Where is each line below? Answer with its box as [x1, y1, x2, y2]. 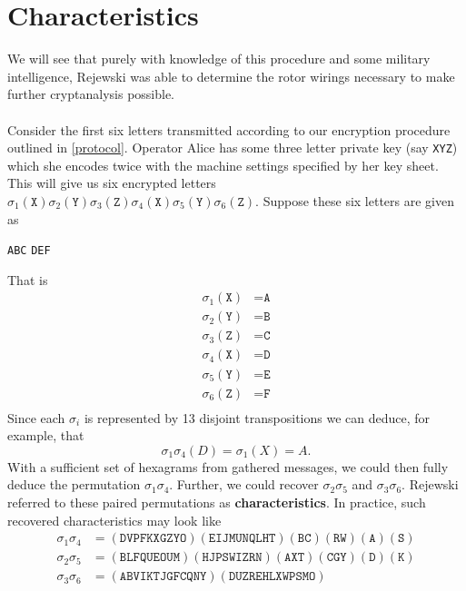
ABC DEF [7, 244, 51, 258]
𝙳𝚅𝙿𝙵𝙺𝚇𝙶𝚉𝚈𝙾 [119, 532, 187, 546]
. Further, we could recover [169, 475, 319, 494]
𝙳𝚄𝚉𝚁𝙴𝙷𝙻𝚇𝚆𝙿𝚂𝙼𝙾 [228, 570, 316, 584]
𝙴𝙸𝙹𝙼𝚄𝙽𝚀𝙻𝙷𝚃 [208, 532, 276, 546]
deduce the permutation [7, 475, 141, 494]
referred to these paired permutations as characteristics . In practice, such [7, 492, 426, 511]
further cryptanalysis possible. [7, 84, 175, 103]
